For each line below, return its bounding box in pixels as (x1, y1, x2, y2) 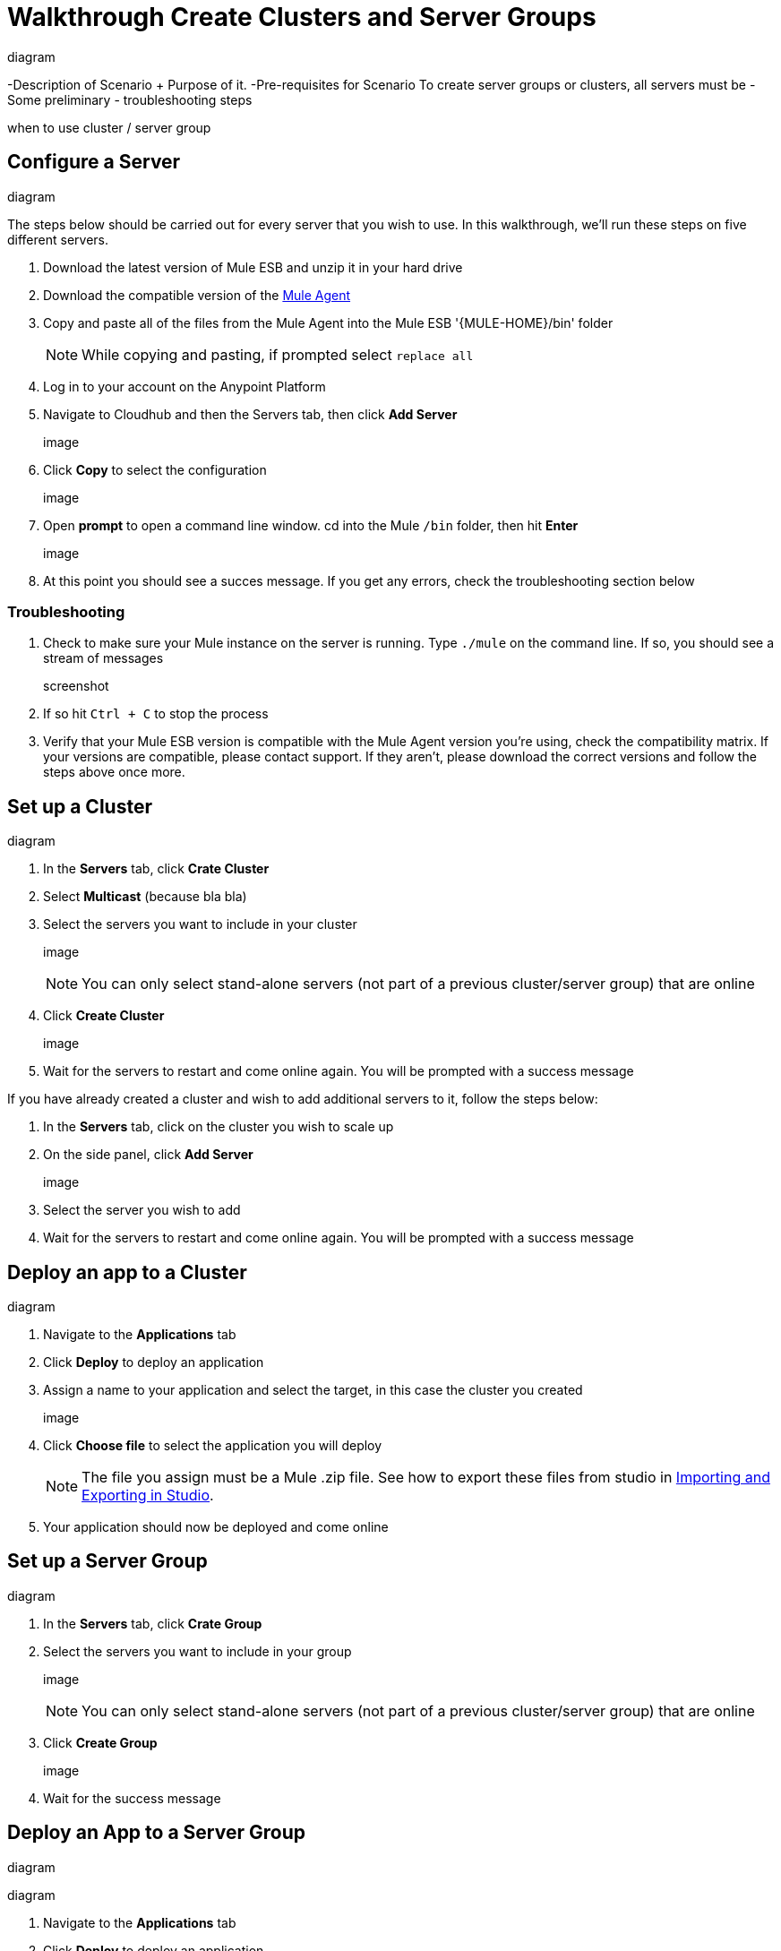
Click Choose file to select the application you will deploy (43, 1438, 382, 1454)
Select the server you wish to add (43, 1202, 241, 1218)
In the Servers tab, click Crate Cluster (43, 861, 270, 877)
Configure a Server (7, 150, 181, 174)
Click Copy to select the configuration (43, 461, 267, 477)
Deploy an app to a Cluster (7, 1260, 247, 1284)
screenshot (43, 678, 109, 694)
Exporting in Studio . (82, 1486, 214, 1505)
